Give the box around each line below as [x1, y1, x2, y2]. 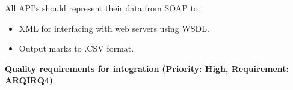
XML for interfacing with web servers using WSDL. [19, 22, 209, 34]
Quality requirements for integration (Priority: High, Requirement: [5, 62, 289, 74]
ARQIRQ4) [5, 74, 54, 86]
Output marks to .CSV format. [19, 42, 134, 55]
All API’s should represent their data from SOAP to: [5, 2, 200, 14]
